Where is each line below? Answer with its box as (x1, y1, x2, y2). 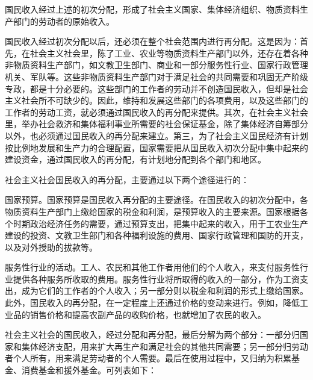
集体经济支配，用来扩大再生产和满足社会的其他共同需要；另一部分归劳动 (21, 340, 308, 352)
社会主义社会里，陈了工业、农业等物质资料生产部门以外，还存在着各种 (29, 46, 308, 59)
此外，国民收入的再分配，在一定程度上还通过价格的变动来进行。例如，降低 (5, 296, 300, 309)
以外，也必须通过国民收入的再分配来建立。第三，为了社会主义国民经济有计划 (5, 129, 308, 142)
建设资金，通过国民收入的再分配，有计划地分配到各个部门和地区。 (5, 153, 266, 166)
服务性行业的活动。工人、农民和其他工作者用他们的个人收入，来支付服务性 (5, 261, 300, 273)
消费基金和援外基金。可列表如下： (21, 364, 156, 376)
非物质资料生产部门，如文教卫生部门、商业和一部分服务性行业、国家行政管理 (5, 58, 308, 71)
